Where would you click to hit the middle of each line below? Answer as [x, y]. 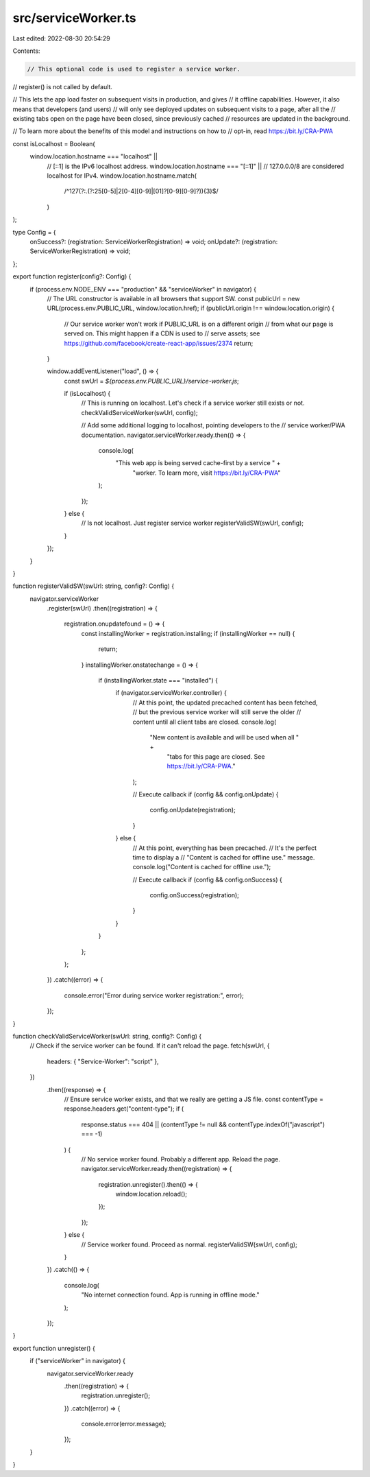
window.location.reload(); [151, 1194]
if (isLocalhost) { [87, 394]
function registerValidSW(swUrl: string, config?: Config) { [94, 586]
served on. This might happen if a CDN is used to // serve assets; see [162, 333]
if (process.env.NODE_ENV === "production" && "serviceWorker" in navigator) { [143, 289]
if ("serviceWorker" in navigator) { [78, 1361]
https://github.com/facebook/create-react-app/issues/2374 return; [159, 343]
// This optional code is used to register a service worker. [134, 69]
